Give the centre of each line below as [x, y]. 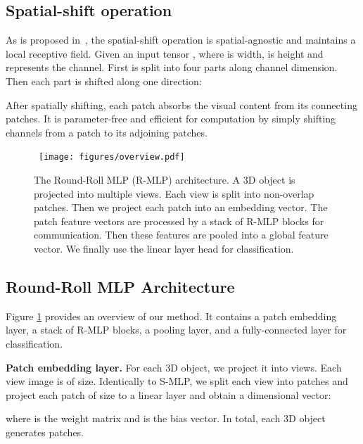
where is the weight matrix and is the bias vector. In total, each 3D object [166, 418]
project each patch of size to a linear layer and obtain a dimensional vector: [168, 394]
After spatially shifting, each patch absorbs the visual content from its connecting [181, 104]
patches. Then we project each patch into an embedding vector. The [181, 207]
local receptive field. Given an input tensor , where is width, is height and [165, 53]
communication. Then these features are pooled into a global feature [181, 235]
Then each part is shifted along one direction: [104, 81]
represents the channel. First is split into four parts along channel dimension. [172, 67]
